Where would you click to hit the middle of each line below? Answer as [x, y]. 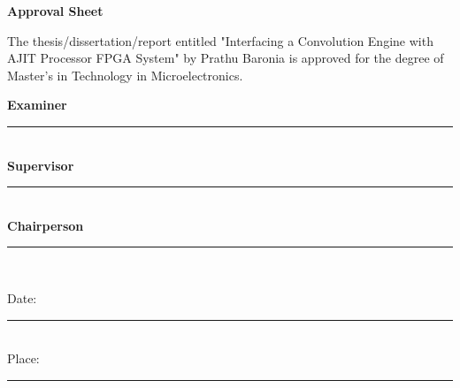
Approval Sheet [55, 11]
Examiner [37, 105]
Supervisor [41, 165]
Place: [23, 358]
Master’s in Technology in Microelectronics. [125, 75]
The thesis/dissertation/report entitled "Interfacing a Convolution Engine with [220, 40]
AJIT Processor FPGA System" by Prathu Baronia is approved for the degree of [226, 58]
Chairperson [46, 225]
